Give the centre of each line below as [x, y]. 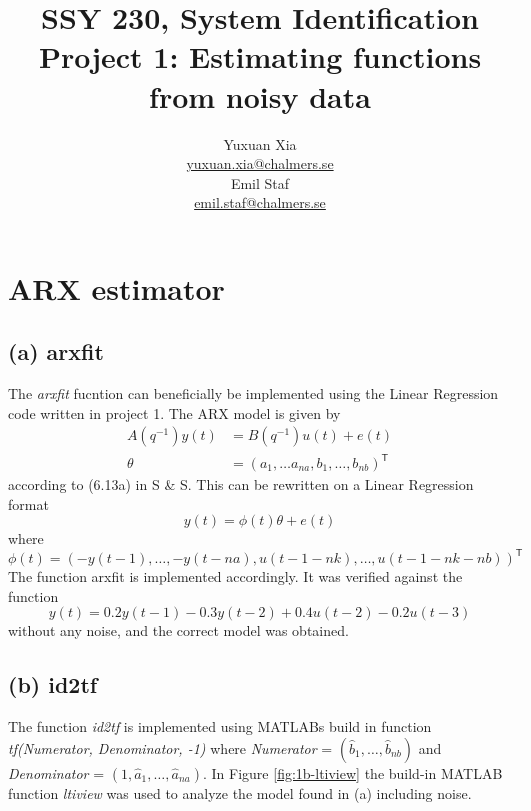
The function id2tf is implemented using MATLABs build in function [220, 726]
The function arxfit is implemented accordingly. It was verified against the [235, 576]
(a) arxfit [56, 351]
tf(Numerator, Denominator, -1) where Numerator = [170, 747]
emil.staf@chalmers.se [260, 202]
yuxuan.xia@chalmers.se [260, 163]
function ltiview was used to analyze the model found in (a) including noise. [240, 792]
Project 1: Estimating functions [260, 56]
